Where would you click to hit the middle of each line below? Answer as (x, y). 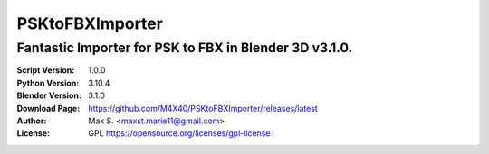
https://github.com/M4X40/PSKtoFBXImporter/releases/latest (203, 108)
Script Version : (46, 70)
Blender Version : (49, 95)
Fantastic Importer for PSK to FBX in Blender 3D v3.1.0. (185, 48)
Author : (32, 121)
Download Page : (48, 108)
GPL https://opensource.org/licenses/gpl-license (179, 133)
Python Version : (48, 83)
